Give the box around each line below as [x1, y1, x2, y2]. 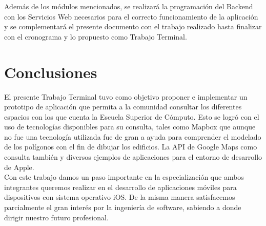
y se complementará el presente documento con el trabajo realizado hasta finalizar [4, 21, 262, 32]
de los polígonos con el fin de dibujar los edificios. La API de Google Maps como [4, 141, 257, 152]
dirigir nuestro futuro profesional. [4, 212, 109, 222]
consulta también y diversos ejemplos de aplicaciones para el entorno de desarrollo [4, 152, 262, 162]
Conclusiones [4, 61, 97, 82]
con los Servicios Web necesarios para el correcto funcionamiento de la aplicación [4, 11, 258, 22]
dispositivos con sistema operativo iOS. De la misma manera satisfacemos [4, 192, 235, 202]
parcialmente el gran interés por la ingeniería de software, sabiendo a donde [4, 202, 241, 213]
